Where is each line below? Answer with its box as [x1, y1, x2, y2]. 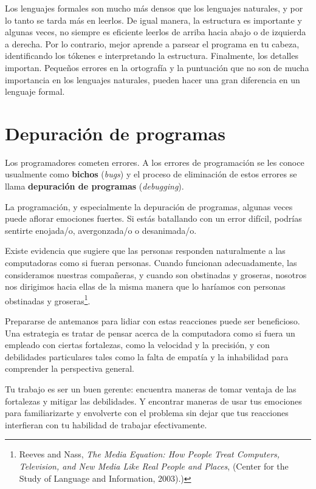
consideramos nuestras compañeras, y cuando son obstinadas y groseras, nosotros [5, 268, 307, 281]
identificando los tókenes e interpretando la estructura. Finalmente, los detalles [5, 49, 298, 62]
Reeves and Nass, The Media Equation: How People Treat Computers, [19, 448, 280, 460]
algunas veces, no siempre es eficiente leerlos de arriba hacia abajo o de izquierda [5, 26, 306, 38]
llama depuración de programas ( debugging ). [5, 180, 184, 193]
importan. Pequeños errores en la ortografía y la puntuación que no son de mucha [5, 61, 309, 74]
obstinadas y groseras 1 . [5, 292, 91, 307]
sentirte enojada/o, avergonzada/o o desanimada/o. [5, 224, 197, 236]
